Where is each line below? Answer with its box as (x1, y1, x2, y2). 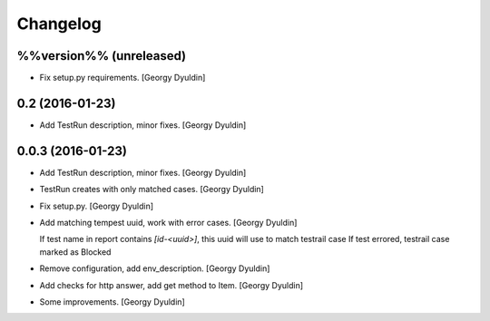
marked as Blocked (39, 246, 112, 258)
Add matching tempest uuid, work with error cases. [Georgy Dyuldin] (39, 218, 298, 229)
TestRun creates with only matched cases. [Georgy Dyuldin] (39, 184, 265, 195)
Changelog (16, 14, 102, 34)
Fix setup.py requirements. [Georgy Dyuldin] (39, 73, 206, 83)
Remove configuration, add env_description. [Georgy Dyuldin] (39, 263, 270, 274)
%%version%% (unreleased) (16, 48, 186, 63)
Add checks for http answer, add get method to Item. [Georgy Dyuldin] (39, 279, 304, 290)
